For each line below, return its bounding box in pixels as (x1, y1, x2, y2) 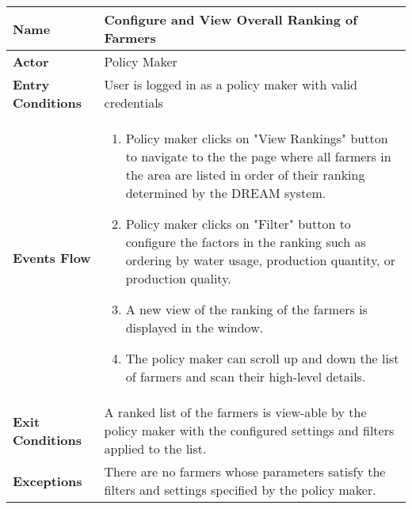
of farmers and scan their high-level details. (125, 367, 366, 386)
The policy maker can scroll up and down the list (125, 349, 399, 367)
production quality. (125, 269, 231, 287)
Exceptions (13, 471, 82, 490)
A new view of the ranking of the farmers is (125, 300, 368, 318)
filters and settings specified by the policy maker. (104, 481, 376, 499)
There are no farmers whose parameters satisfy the (104, 462, 386, 481)
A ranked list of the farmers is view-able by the (104, 403, 367, 421)
